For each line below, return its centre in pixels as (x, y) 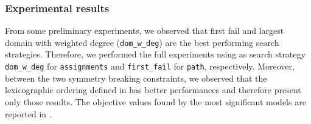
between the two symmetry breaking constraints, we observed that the (136, 78)
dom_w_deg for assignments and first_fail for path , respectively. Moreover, (150, 66)
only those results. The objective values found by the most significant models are (155, 101)
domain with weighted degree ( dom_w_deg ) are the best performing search (142, 42)
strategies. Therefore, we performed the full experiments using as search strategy (155, 54)
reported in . (28, 113)
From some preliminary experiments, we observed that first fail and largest (145, 31)
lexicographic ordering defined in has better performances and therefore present (153, 90)
